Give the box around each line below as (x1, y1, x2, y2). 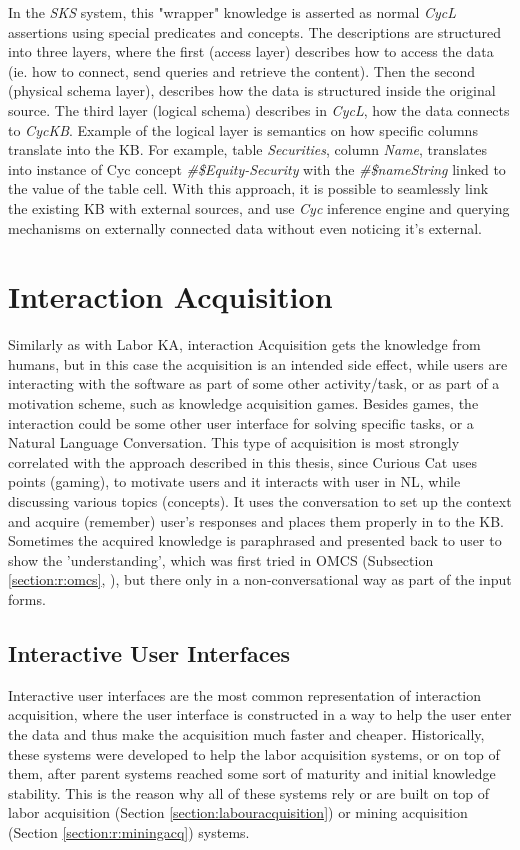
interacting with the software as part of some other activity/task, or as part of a (8, 373, 500, 394)
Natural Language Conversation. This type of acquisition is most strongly (8, 432, 460, 453)
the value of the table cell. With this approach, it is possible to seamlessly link (8, 178, 489, 199)
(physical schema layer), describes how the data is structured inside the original (8, 80, 496, 101)
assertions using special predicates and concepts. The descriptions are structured (8, 21, 501, 42)
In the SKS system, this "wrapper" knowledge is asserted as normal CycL (8, 2, 457, 22)
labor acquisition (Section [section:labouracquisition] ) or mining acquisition (8, 802, 468, 823)
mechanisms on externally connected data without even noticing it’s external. (8, 217, 482, 238)
